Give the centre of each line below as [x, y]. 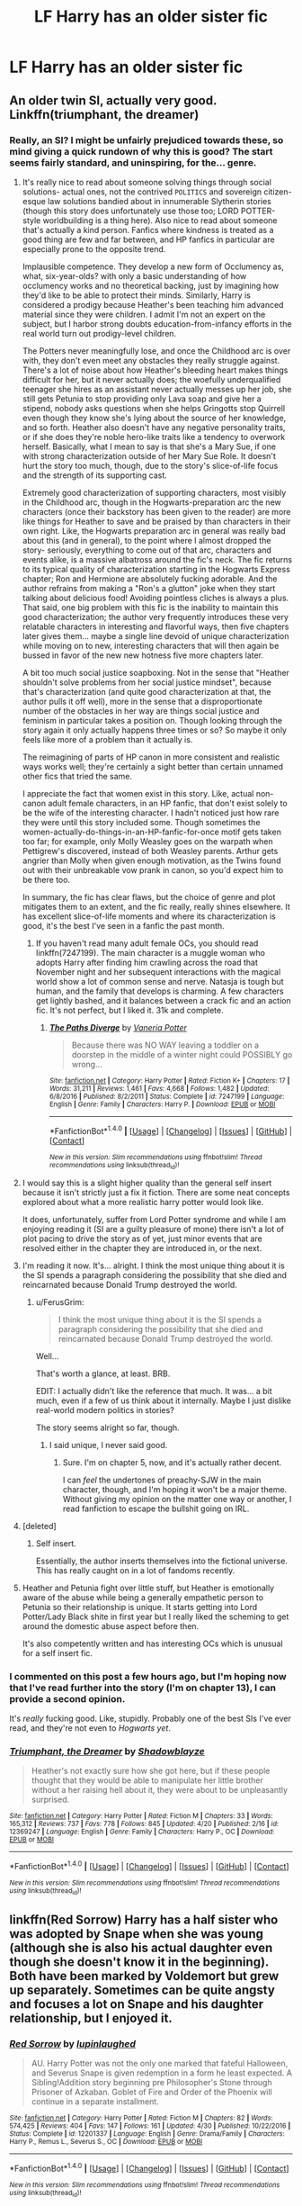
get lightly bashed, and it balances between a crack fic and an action [163, 1000]
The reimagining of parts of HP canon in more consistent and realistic [151, 757]
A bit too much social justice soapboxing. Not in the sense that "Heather [156, 672]
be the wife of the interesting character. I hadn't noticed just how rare [151, 813]
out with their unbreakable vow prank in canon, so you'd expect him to [153, 869]
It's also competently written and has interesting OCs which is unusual [152, 1643]
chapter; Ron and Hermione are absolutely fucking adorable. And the [150, 579]
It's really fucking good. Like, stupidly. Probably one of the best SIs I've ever [151, 1719]
